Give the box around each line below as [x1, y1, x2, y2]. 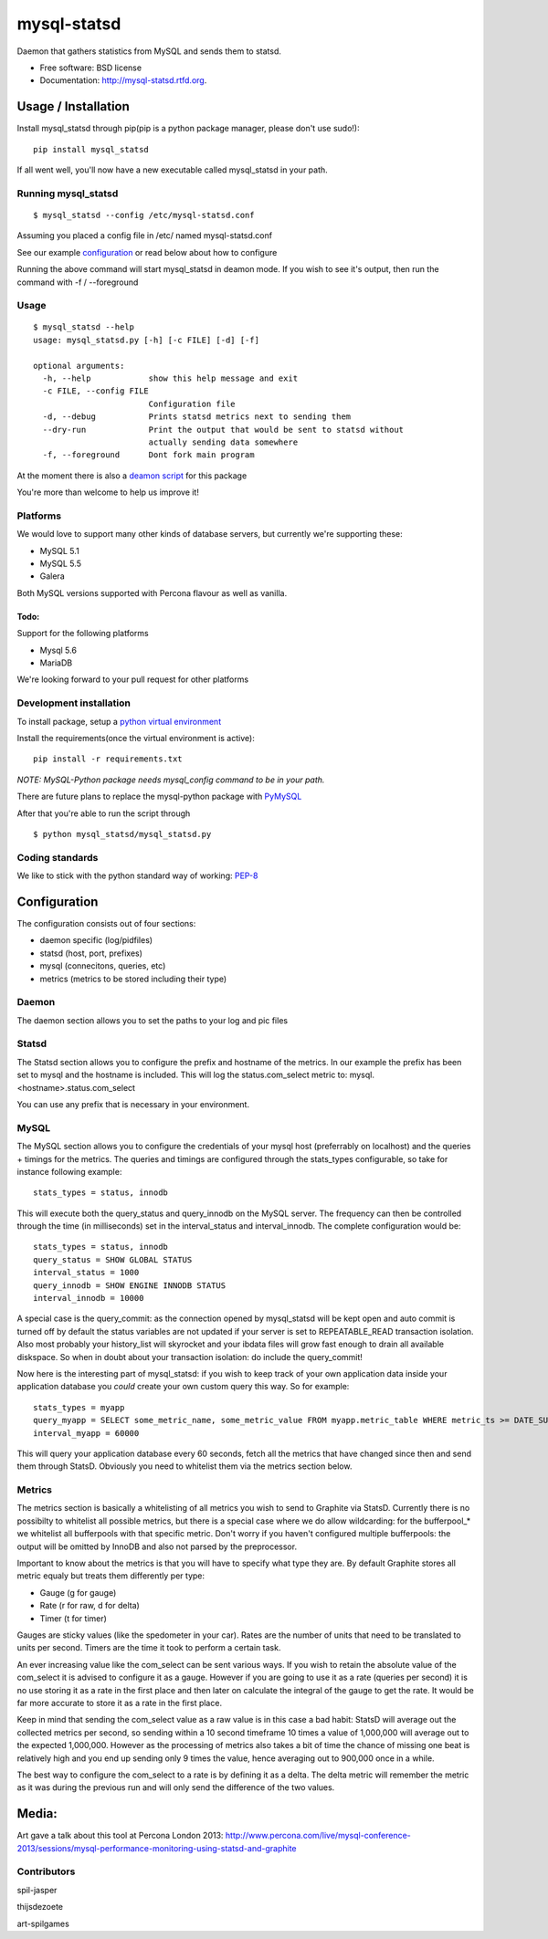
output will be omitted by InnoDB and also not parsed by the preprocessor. [16, 1541, 297, 1552]
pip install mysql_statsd [33, 144, 150, 154]
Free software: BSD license [39, 62, 142, 73]
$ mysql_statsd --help [33, 322, 135, 332]
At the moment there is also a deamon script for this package [16, 470, 248, 481]
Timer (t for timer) [39, 1612, 107, 1624]
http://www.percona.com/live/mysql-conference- [225, 1830, 411, 1841]
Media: [16, 1806, 58, 1821]
